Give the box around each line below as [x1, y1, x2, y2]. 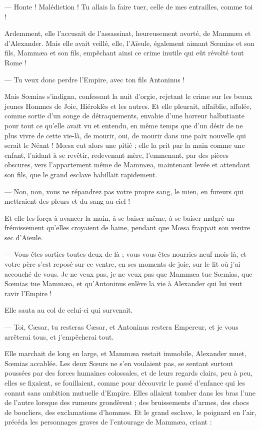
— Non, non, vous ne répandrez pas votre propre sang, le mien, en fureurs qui [4, 186, 243, 196]
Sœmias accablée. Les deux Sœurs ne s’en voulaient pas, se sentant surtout [4, 358, 233, 368]
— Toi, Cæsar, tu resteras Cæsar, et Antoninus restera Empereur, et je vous [4, 322, 238, 332]
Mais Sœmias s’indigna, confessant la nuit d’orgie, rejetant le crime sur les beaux [4, 91, 252, 101]
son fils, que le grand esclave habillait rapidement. [4, 169, 157, 179]
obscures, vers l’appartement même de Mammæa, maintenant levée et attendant [4, 159, 250, 170]
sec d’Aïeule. [4, 232, 43, 242]
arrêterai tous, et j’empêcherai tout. [4, 331, 114, 342]
